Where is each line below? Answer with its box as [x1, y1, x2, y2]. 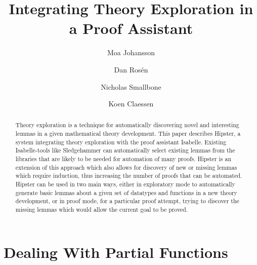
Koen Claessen [108, 98, 154, 109]
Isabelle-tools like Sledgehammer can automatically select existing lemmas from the [15, 146, 235, 155]
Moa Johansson [107, 47, 155, 58]
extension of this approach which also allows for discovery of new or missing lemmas [15, 163, 237, 171]
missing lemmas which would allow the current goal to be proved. [15, 205, 188, 214]
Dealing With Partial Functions [4, 241, 228, 262]
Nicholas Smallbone [101, 81, 161, 92]
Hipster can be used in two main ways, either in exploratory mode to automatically [15, 180, 235, 188]
